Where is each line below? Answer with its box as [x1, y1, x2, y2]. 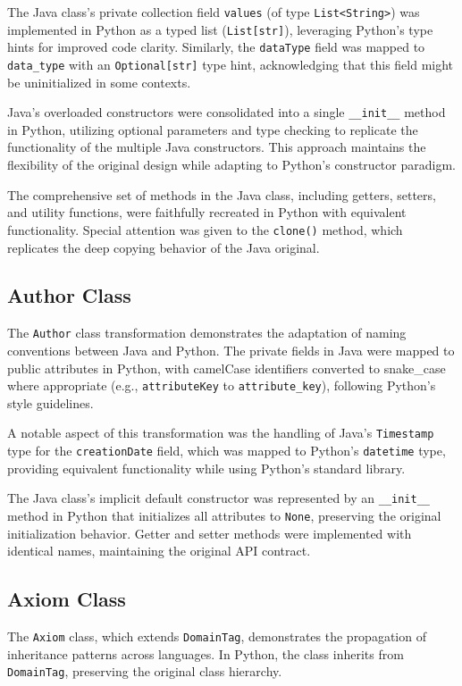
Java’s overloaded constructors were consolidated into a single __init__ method [7, 103, 446, 121]
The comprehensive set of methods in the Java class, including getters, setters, [7, 185, 436, 204]
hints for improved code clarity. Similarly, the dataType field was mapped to [7, 38, 425, 56]
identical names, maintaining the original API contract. [7, 541, 311, 560]
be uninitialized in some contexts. [7, 72, 191, 91]
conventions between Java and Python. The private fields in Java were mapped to [7, 340, 455, 359]
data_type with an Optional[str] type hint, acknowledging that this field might [7, 54, 454, 73]
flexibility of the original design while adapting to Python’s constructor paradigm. [7, 155, 456, 174]
